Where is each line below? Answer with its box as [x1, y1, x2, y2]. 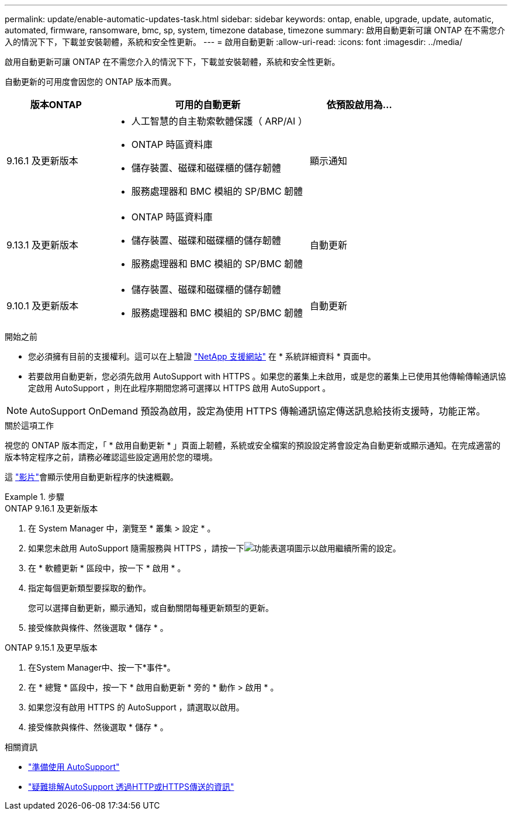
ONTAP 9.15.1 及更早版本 [5, 643, 98, 652]
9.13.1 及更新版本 [6, 239, 79, 251]
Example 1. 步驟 [5, 492, 64, 502]
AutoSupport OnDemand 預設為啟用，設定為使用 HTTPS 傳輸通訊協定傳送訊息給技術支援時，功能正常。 [30, 405, 486, 417]
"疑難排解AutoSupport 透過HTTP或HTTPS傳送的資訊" [28, 782, 234, 792]
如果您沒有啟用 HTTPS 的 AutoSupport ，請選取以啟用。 [28, 702, 244, 712]
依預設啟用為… [326, 99, 392, 110]
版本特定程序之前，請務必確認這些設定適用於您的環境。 [5, 452, 217, 462]
